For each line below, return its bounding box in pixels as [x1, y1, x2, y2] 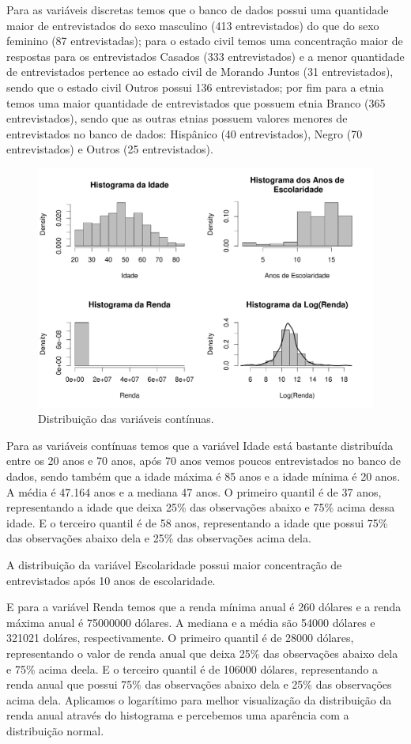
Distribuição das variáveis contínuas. [38, 410, 214, 427]
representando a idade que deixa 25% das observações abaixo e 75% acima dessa [6, 499, 395, 516]
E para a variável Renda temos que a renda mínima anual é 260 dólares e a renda [6, 599, 402, 615]
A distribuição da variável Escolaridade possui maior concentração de [6, 556, 342, 572]
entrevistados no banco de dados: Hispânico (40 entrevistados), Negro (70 [6, 125, 363, 142]
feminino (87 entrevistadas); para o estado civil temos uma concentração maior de [6, 32, 403, 49]
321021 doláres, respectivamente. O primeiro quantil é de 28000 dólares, [6, 629, 354, 646]
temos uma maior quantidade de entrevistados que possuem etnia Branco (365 [6, 94, 386, 111]
